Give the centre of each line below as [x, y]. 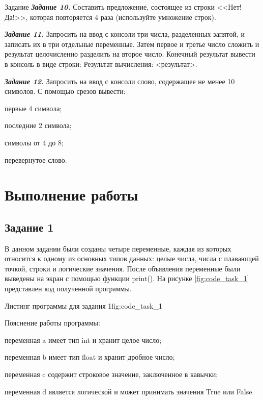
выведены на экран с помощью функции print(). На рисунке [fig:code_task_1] [127, 278]
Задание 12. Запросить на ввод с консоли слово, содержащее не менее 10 [120, 81]
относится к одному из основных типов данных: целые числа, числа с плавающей [132, 258]
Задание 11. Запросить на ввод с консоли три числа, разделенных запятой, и [125, 34]
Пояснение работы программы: [52, 323]
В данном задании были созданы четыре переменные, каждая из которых [118, 248]
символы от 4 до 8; [34, 142]
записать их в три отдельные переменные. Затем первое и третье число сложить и [132, 44]
